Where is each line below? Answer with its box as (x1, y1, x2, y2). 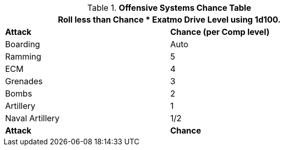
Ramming (5, 51, 42, 62)
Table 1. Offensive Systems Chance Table (87, 3, 251, 13)
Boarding (5, 39, 40, 49)
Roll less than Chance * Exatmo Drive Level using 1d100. (58, 14, 281, 25)
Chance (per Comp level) (170, 27, 270, 37)
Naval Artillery (5, 113, 60, 123)
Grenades (5, 76, 43, 86)
